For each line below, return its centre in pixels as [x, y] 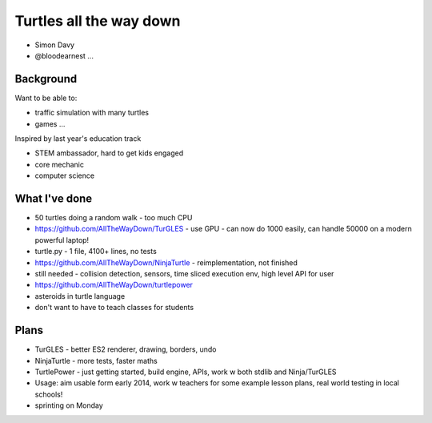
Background [46, 79]
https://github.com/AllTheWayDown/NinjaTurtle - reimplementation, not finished [166, 262]
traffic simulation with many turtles [92, 113]
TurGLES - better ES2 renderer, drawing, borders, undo [126, 349]
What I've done [54, 199]
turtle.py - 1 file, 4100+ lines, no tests [96, 252]
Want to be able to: [46, 98]
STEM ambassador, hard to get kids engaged [109, 153]
